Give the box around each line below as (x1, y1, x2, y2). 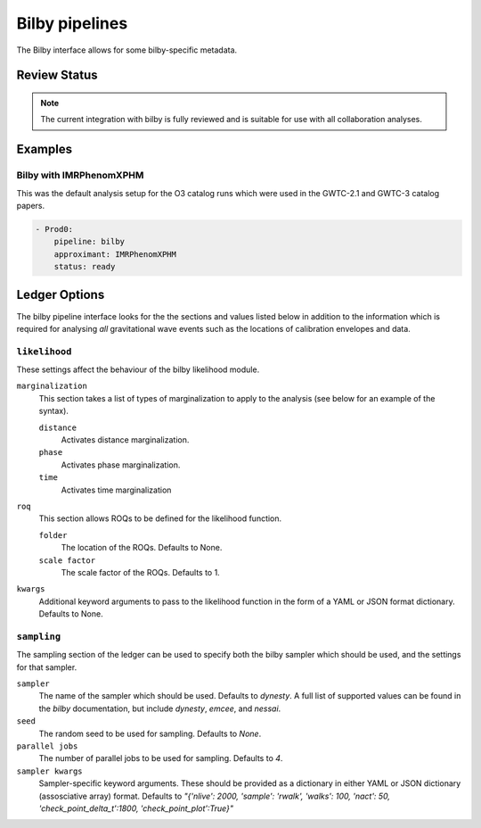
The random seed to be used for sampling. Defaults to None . (38, 728, 262, 739)
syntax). (38, 406, 69, 417)
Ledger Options (16, 287, 105, 302)
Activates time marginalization (61, 484, 172, 495)
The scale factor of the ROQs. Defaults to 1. (61, 567, 220, 577)
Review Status (16, 68, 98, 83)
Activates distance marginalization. (61, 435, 190, 445)
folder (38, 530, 68, 540)
